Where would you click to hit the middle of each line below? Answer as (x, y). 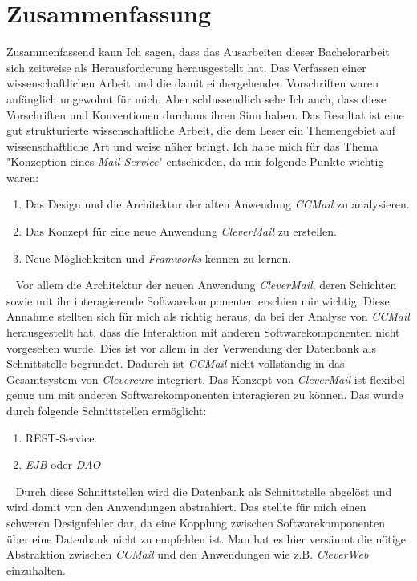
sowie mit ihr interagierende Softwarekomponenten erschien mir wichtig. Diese (198, 300)
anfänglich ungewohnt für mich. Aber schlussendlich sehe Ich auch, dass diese (196, 98)
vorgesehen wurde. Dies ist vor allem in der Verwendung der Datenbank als (191, 347)
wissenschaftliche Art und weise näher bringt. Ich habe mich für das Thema (192, 145)
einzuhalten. (36, 569)
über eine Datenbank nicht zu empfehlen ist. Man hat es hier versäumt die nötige (206, 538)
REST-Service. (61, 437)
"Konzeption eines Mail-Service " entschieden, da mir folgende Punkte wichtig (195, 161)
